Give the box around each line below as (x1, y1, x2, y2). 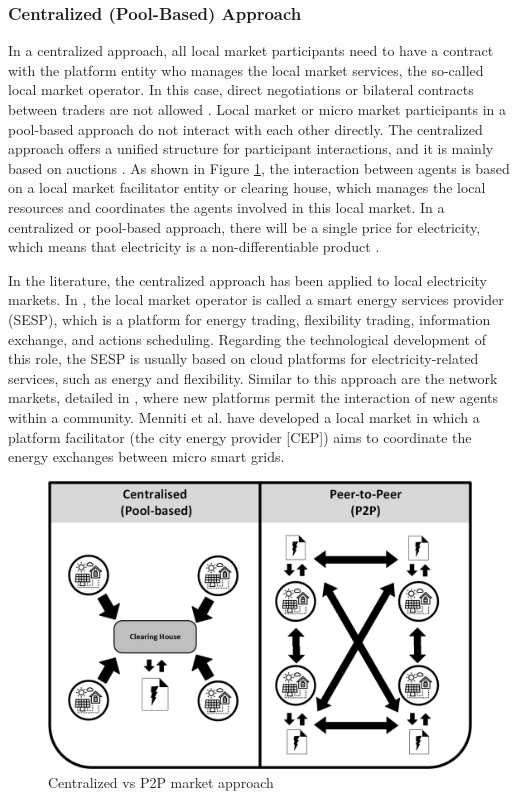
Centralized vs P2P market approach (48, 772, 274, 793)
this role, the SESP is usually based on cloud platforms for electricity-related (8, 348, 479, 369)
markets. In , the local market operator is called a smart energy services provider (8, 289, 504, 310)
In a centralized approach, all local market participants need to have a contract (8, 40, 494, 61)
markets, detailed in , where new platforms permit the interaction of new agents (8, 387, 499, 408)
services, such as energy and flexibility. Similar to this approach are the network (8, 367, 498, 388)
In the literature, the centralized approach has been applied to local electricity (8, 269, 487, 290)
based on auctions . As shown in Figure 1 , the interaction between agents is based (8, 157, 510, 178)
